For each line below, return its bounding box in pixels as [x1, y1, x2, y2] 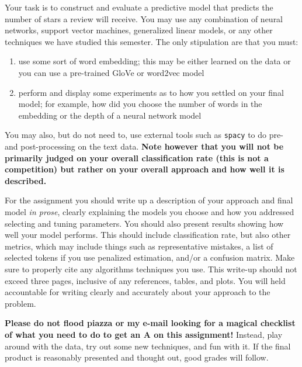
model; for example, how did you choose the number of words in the [18, 98, 262, 110]
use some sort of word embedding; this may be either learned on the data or [18, 55, 291, 67]
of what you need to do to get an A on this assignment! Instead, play [5, 328, 283, 340]
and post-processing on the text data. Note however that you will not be [5, 140, 284, 152]
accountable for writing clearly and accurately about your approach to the [5, 286, 270, 298]
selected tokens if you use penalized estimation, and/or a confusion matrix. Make [5, 251, 295, 264]
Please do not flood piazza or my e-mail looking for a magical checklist [5, 317, 296, 329]
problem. [5, 297, 36, 309]
